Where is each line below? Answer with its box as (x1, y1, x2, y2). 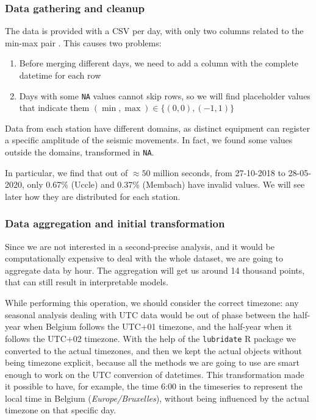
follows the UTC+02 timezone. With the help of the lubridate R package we (5, 332, 296, 344)
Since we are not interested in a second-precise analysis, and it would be (5, 240, 275, 252)
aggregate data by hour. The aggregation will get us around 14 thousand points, (5, 263, 305, 276)
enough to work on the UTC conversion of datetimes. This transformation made (5, 368, 304, 380)
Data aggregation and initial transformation (5, 216, 225, 231)
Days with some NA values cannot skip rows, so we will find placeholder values (19, 89, 311, 102)
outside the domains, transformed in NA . (5, 146, 154, 158)
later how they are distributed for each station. (5, 190, 181, 202)
